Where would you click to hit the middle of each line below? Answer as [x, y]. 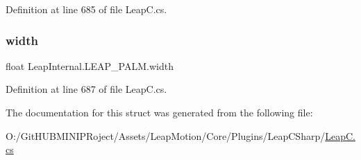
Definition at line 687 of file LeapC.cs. [86, 89]
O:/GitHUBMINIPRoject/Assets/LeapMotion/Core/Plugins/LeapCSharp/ [166, 135]
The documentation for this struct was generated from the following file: [159, 112]
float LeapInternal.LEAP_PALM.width [90, 65]
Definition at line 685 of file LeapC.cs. [86, 9]
